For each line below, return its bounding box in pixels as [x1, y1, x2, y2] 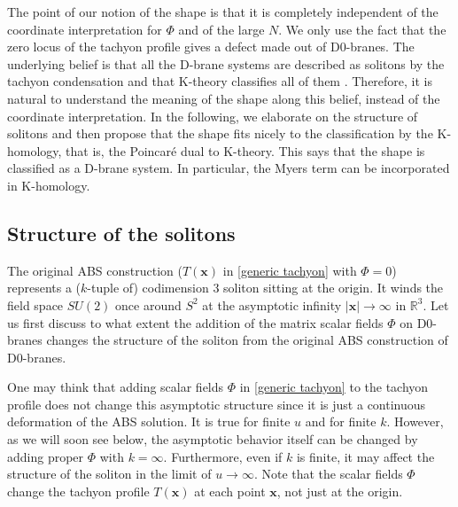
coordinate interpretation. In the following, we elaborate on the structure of [7, 106, 418, 125]
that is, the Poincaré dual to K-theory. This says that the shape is [66, 141, 425, 160]
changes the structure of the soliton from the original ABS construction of [46, 331, 448, 349]
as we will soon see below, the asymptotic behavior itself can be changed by [7, 430, 418, 448]
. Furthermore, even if [163, 447, 283, 465]
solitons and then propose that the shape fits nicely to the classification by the [7, 124, 433, 143]
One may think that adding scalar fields [7, 378, 224, 396]
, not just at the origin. [276, 481, 403, 500]
